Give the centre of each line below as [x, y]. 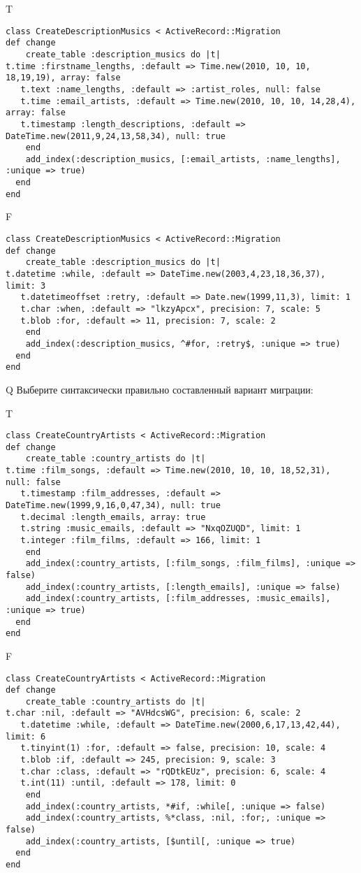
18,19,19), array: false [63, 78]
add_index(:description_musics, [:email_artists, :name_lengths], [183, 159]
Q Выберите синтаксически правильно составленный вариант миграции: [160, 389]
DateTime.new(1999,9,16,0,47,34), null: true [113, 506]
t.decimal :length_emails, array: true [113, 517]
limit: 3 [26, 286]
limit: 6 [26, 736]
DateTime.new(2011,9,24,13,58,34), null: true [116, 136]
